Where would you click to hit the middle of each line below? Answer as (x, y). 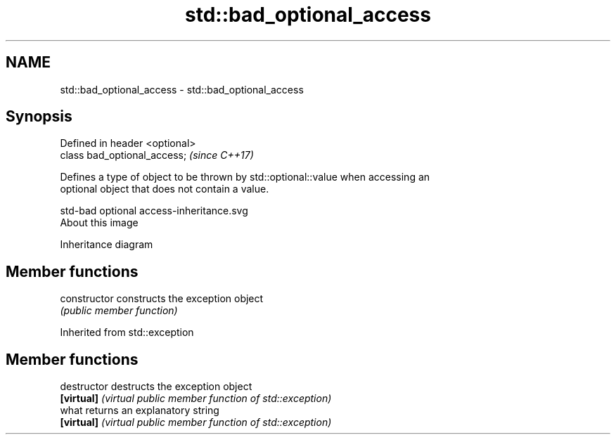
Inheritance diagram (107, 245)
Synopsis (39, 117)
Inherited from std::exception (127, 332)
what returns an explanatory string (140, 410)
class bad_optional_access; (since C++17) (157, 155)
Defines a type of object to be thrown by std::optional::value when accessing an (245, 177)
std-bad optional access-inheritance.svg (154, 211)
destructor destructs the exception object (156, 387)
